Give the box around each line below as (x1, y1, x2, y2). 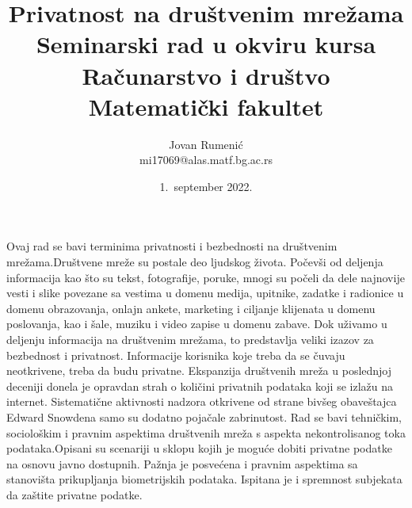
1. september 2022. (159, 178, 253, 194)
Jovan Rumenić (169, 136, 243, 152)
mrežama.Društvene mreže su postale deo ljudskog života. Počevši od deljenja (6, 254, 383, 270)
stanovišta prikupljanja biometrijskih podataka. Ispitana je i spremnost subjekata (6, 471, 402, 487)
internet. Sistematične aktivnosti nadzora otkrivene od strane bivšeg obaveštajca (6, 393, 397, 410)
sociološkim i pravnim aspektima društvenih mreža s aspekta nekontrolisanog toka (6, 424, 406, 441)
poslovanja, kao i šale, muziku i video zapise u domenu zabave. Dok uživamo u (6, 315, 387, 332)
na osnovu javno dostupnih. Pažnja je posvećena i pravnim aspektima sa (6, 455, 358, 472)
